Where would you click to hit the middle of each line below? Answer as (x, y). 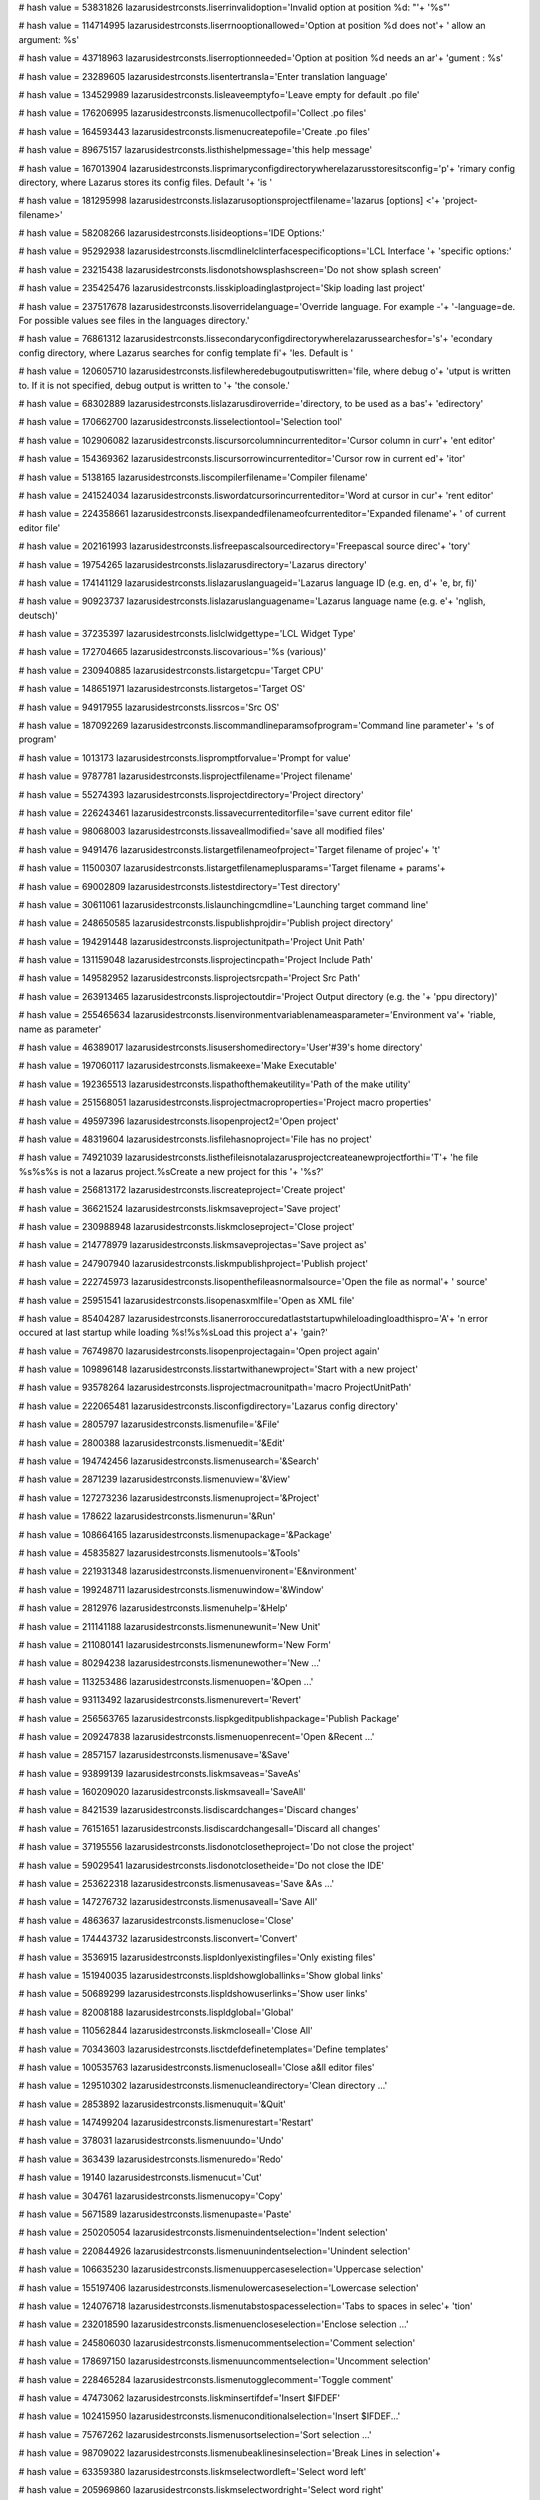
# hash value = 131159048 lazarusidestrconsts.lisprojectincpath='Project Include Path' (196, 960)
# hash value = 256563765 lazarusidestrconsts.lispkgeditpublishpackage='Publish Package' (209, 1718)
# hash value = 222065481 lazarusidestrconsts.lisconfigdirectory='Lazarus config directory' (208, 1406)
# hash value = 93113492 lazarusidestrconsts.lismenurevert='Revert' (160, 1700)
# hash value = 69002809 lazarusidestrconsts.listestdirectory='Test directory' (179, 886)
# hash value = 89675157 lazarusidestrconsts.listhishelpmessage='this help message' (195, 150)
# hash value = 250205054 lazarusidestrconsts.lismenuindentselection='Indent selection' (203, 2232)
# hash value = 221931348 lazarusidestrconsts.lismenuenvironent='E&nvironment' (187, 1571)
